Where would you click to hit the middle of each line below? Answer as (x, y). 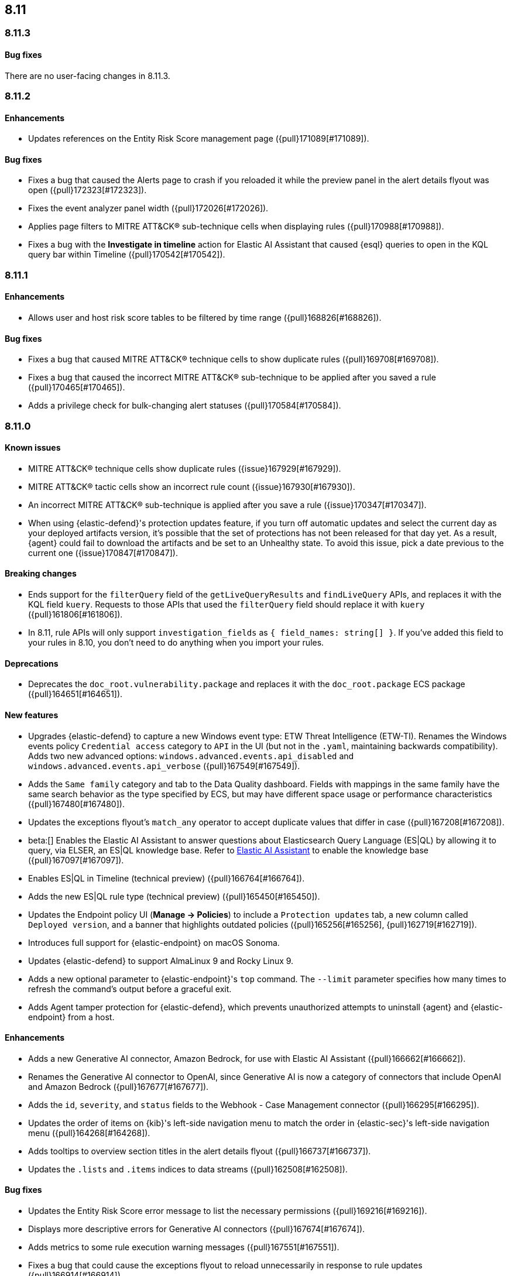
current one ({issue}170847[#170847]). (103, 553)
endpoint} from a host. (71, 1017)
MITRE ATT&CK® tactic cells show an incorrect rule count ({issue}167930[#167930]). (192, 486)
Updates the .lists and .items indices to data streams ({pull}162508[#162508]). (188, 1169)
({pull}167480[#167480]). (76, 804)
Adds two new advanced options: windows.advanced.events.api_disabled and (191, 756)
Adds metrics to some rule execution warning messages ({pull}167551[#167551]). (184, 1247)
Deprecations (32, 663)
